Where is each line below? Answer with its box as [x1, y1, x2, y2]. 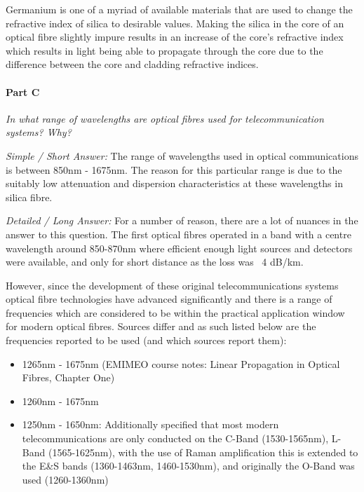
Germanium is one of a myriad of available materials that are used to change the [6, 2, 353, 16]
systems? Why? [6, 125, 72, 139]
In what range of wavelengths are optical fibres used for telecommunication [6, 111, 324, 125]
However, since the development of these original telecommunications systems [6, 278, 339, 292]
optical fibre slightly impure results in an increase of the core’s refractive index [6, 29, 344, 44]
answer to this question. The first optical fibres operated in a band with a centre [6, 226, 351, 241]
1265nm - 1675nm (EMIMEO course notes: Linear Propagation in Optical [22, 356, 340, 371]
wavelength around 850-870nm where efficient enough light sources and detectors [6, 240, 353, 255]
